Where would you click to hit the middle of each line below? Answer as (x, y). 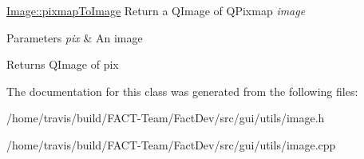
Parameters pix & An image (75, 37)
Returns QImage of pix (63, 64)
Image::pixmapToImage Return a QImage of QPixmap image (156, 10)
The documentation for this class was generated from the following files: (182, 91)
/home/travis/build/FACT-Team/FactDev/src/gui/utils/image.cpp (171, 144)
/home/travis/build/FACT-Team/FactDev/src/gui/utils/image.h (166, 118)
